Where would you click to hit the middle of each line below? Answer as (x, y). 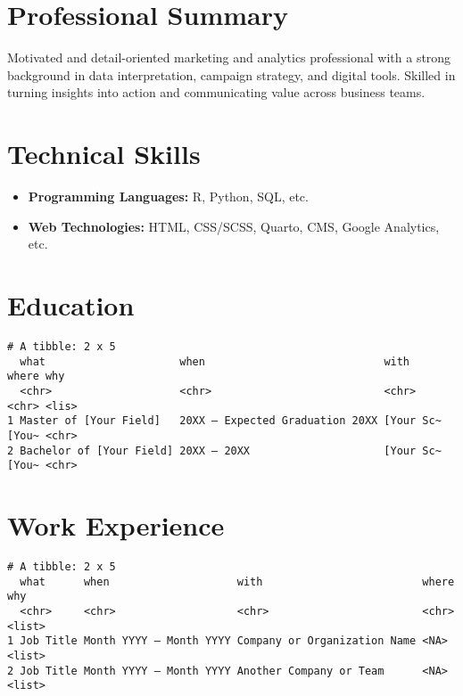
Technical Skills (104, 154)
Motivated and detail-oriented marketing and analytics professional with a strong (229, 57)
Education (71, 305)
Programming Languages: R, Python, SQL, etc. (168, 197)
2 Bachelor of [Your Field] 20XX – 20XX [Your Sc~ (224, 450)
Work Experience (116, 525)
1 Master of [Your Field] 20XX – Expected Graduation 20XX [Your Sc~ (224, 421)
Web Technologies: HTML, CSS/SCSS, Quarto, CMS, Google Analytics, (234, 226)
